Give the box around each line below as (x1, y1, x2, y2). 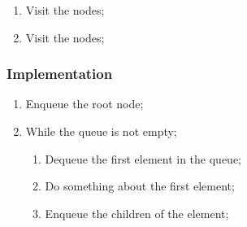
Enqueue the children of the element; (45, 204, 229, 221)
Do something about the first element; (45, 177, 235, 194)
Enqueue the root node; (25, 95, 144, 112)
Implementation (6, 63, 113, 84)
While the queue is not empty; (25, 123, 177, 139)
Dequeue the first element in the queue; (45, 150, 241, 167)
